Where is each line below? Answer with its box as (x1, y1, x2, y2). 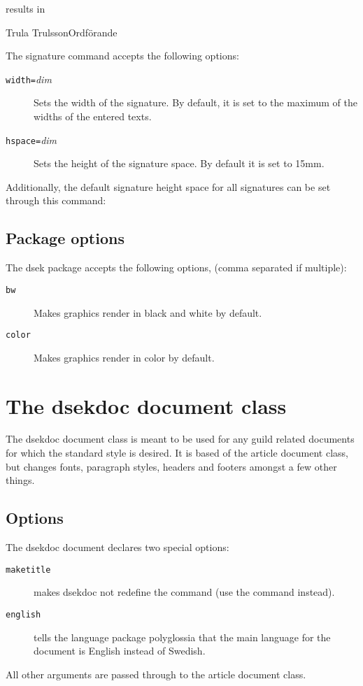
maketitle (6, 564, 51, 575)
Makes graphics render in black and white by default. (34, 305, 262, 320)
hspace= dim (6, 132, 57, 147)
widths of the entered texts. (34, 109, 152, 124)
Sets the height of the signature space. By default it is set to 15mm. (34, 156, 325, 171)
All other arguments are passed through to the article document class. (6, 666, 306, 681)
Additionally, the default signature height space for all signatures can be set (6, 179, 331, 194)
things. (6, 473, 35, 487)
